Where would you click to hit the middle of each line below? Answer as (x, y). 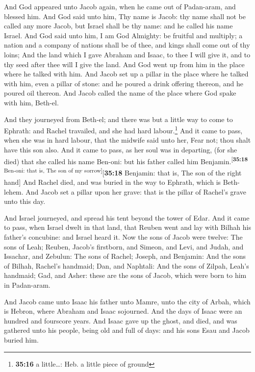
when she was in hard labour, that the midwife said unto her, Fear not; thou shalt (127, 140)
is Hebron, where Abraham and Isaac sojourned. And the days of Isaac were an (123, 311)
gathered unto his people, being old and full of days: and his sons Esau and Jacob (127, 330)
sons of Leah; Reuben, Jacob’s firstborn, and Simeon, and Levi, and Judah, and (124, 246)
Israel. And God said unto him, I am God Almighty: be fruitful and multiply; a (123, 35)
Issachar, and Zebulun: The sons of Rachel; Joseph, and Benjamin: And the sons (125, 256)
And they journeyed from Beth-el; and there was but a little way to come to (118, 119)
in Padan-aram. (27, 285)
